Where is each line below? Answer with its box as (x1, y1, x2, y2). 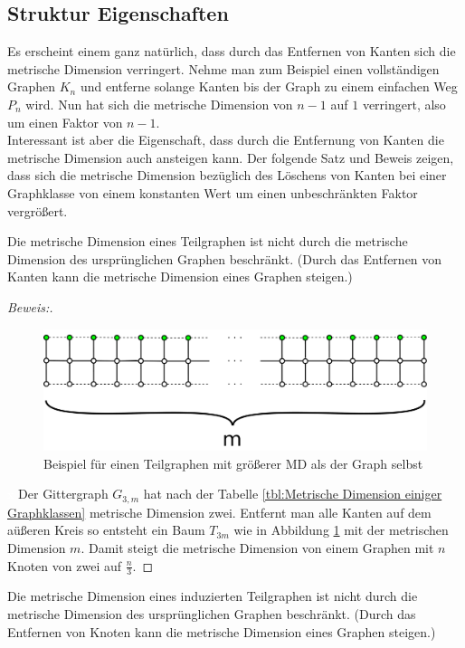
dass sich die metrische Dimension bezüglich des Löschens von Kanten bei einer (7, 166, 447, 185)
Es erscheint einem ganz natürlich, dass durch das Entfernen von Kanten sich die (7, 42, 456, 61)
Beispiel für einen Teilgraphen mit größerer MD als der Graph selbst (43, 453, 423, 472)
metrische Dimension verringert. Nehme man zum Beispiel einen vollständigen (7, 59, 440, 78)
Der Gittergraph (18, 484, 109, 503)
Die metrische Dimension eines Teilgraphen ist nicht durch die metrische (7, 232, 408, 251)
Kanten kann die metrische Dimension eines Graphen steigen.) (7, 267, 353, 286)
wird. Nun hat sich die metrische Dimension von (25, 94, 293, 113)
